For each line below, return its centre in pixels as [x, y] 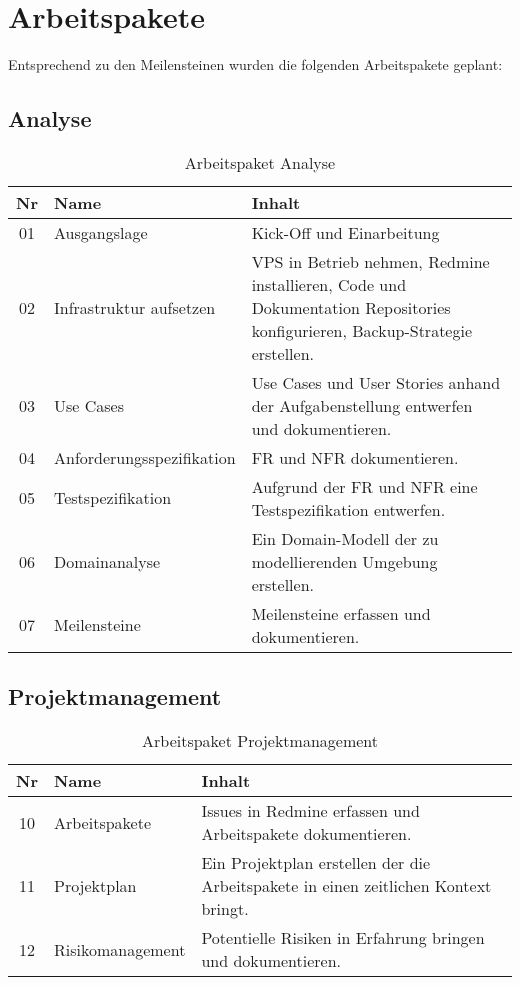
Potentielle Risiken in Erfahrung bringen [343, 938]
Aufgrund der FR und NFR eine [364, 486]
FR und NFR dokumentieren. [355, 457]
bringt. [225, 909]
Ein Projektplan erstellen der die [316, 863]
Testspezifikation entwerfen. [348, 509]
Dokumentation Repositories [351, 307]
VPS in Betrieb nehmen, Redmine [370, 261]
